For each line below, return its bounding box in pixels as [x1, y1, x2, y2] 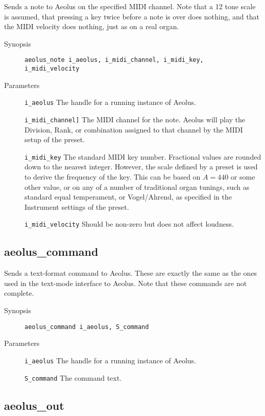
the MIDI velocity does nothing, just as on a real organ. [4, 21, 179, 32]
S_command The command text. [25, 372, 122, 383]
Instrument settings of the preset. [25, 201, 129, 212]
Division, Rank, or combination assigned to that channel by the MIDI [25, 124, 243, 135]
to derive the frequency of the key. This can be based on [25, 171, 201, 182]
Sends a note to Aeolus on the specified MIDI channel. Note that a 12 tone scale [4, 1, 256, 11]
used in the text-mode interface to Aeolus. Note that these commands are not [4, 277, 247, 288]
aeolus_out [4, 397, 64, 413]
